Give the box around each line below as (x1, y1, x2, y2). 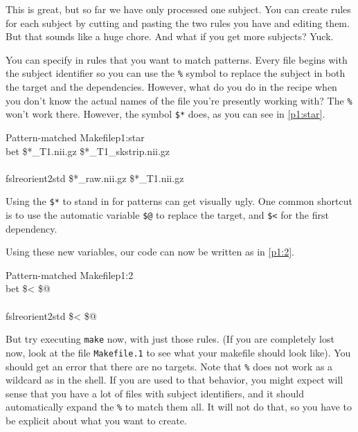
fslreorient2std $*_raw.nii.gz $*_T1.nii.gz (6, 170, 184, 185)
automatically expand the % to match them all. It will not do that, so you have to (6, 399, 352, 414)
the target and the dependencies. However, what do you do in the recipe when (6, 80, 337, 94)
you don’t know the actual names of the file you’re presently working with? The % (6, 93, 352, 107)
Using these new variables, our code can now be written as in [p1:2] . (6, 244, 294, 259)
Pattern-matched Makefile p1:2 (6, 267, 134, 282)
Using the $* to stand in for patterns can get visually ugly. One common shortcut (6, 194, 352, 208)
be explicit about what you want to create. (6, 413, 187, 427)
